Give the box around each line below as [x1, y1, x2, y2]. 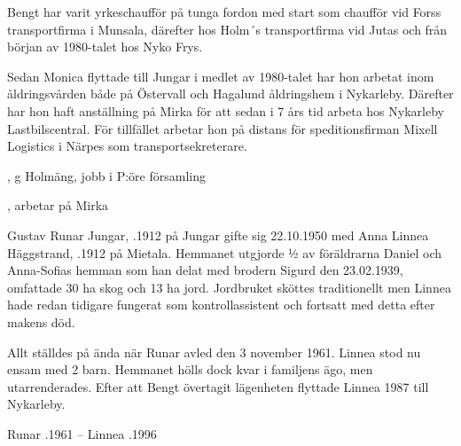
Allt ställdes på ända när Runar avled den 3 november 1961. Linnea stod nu [7, 342, 421, 361]
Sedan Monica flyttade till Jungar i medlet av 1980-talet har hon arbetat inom [7, 67, 434, 85]
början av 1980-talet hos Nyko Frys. [7, 37, 203, 56]
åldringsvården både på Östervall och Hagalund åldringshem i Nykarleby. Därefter [7, 84, 454, 103]
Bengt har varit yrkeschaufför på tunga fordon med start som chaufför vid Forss [7, 3, 441, 20]
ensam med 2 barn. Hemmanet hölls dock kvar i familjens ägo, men [7, 360, 373, 379]
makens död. [7, 312, 75, 331]
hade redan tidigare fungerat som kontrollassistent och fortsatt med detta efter [7, 295, 435, 314]
